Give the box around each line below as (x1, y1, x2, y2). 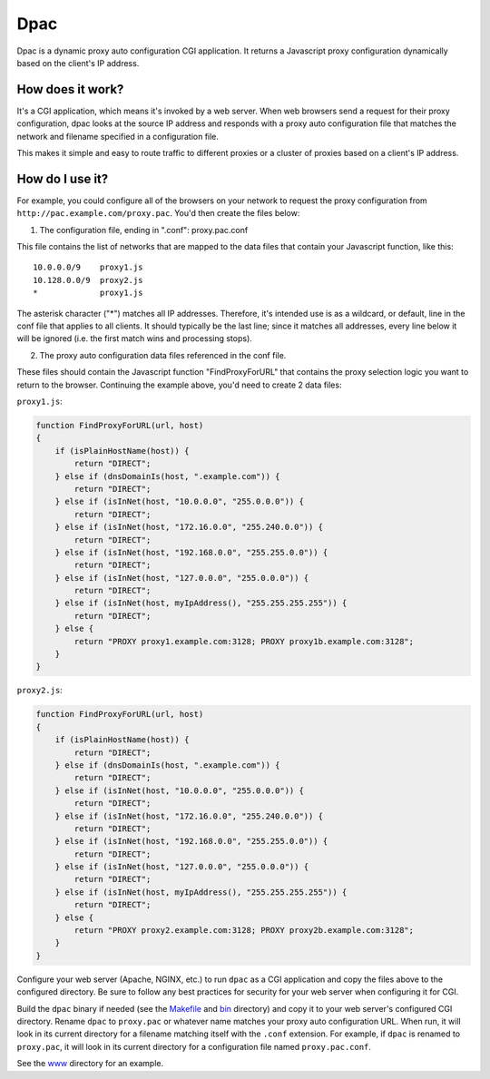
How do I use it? (16, 171, 109, 186)
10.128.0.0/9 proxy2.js (33, 275, 143, 285)
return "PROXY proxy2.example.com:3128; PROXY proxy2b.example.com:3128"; (73, 926, 415, 936)
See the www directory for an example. (16, 1058, 164, 1069)
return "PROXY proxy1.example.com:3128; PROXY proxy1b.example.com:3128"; (73, 636, 415, 646)
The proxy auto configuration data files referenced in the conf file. (39, 349, 287, 360)
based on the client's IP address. (16, 57, 140, 68)
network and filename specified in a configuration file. (16, 131, 220, 142)
